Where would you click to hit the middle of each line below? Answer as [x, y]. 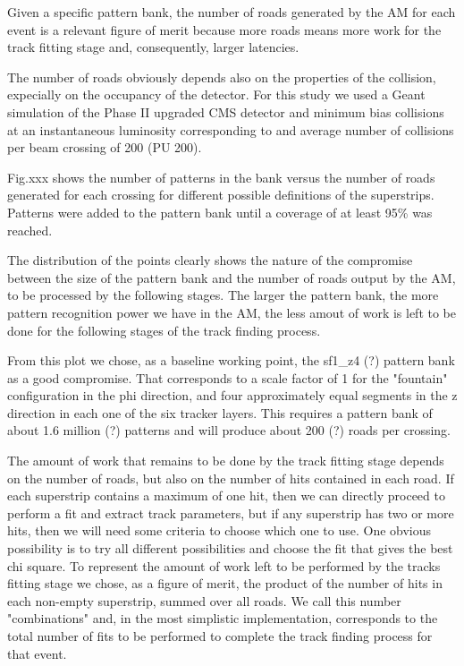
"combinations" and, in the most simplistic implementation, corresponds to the [223, 618]
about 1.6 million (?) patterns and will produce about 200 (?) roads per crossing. [229, 430]
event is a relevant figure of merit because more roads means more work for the [224, 29]
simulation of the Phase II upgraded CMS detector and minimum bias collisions [226, 111]
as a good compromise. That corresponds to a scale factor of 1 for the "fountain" [228, 377]
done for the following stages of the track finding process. [164, 330]
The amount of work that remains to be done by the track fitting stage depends [226, 461]
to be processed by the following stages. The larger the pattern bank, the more [223, 295]
